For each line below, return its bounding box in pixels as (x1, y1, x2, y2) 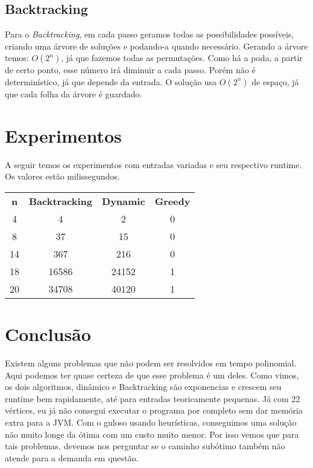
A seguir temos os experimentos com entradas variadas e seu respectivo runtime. (5, 158, 302, 171)
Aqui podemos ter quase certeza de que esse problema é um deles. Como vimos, (5, 368, 299, 381)
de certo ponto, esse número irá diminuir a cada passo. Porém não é (5, 63, 256, 76)
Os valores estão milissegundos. (5, 170, 120, 183)
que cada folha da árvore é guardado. (5, 87, 142, 100)
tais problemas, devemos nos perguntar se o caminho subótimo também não (5, 440, 285, 452)
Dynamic (102, 193, 145, 208)
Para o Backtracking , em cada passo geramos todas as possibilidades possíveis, (5, 28, 294, 41)
